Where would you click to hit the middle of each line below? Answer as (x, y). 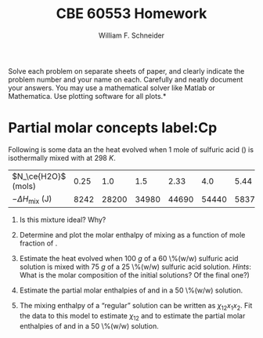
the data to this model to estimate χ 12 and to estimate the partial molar (132, 316)
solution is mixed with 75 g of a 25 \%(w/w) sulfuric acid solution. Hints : (135, 267)
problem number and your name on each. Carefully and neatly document (126, 79)
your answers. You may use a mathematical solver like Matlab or (112, 88)
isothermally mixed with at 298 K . (62, 158)
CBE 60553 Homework (131, 14)
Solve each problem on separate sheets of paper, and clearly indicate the (126, 71)
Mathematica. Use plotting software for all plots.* (87, 96)
